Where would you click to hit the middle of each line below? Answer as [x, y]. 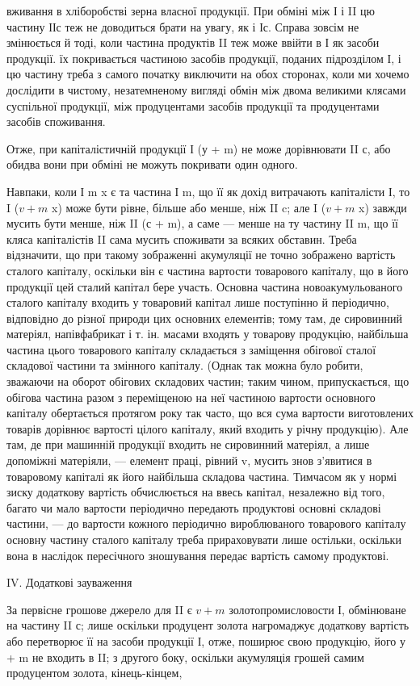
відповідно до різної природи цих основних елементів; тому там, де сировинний [204, 318]
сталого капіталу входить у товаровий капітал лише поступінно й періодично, [198, 302]
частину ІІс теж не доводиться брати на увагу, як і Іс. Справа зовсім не [183, 26]
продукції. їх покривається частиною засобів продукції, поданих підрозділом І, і [204, 58]
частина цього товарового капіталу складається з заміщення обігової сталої [191, 349]
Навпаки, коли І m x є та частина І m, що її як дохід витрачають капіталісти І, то [208, 191]
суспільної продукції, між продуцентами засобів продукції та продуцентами [193, 105]
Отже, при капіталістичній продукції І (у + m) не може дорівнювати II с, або [199, 148]
